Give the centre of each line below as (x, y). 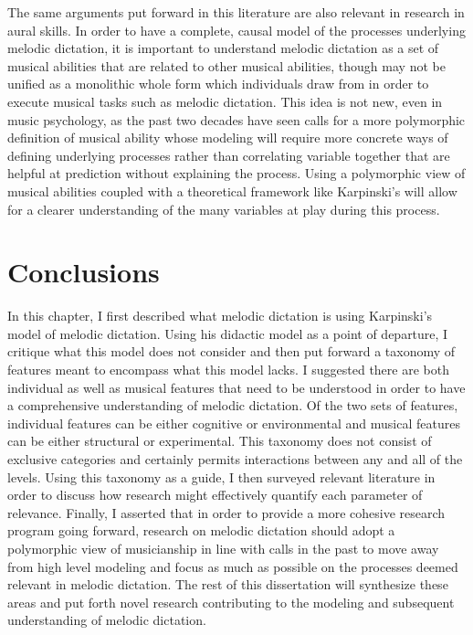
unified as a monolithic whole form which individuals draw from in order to (218, 84)
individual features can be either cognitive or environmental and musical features (234, 423)
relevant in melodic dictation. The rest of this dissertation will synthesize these (228, 584)
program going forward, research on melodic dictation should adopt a (201, 530)
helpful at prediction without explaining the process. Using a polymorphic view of (236, 173)
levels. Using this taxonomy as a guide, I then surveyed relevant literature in (221, 476)
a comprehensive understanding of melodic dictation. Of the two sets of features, (233, 405)
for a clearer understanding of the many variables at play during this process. (224, 209)
